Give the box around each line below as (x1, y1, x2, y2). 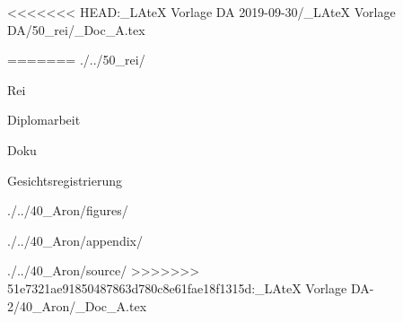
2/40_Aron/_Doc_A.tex (7, 296, 147, 315)
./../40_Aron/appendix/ (7, 231, 143, 249)
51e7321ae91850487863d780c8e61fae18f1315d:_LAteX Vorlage (7, 278, 347, 297)
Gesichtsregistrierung (7, 170, 123, 189)
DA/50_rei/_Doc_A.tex (7, 20, 145, 39)
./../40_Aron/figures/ (7, 201, 128, 220)
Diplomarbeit (7, 110, 81, 129)
